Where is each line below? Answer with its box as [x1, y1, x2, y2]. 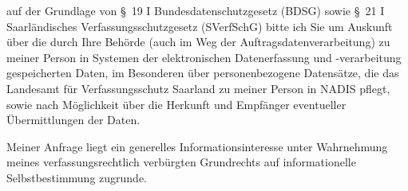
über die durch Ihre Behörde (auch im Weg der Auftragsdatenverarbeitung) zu [6, 33, 390, 50]
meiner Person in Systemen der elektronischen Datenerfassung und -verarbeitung [6, 49, 402, 65]
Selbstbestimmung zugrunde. [6, 169, 147, 185]
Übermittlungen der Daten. [6, 111, 141, 128]
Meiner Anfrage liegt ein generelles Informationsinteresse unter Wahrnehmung [6, 138, 388, 154]
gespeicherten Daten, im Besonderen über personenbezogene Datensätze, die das [6, 64, 399, 81]
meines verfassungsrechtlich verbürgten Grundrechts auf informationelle [6, 154, 356, 170]
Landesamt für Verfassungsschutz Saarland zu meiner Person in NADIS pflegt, [6, 80, 390, 96]
